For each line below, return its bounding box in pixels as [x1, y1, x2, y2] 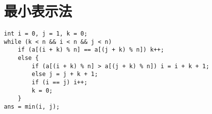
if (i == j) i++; [32, 79, 88, 86]
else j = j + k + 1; [32, 71, 98, 78]
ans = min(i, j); [4, 103, 60, 111]
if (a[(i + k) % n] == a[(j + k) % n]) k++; [18, 46, 164, 54]
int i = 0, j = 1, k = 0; [4, 30, 88, 38]
